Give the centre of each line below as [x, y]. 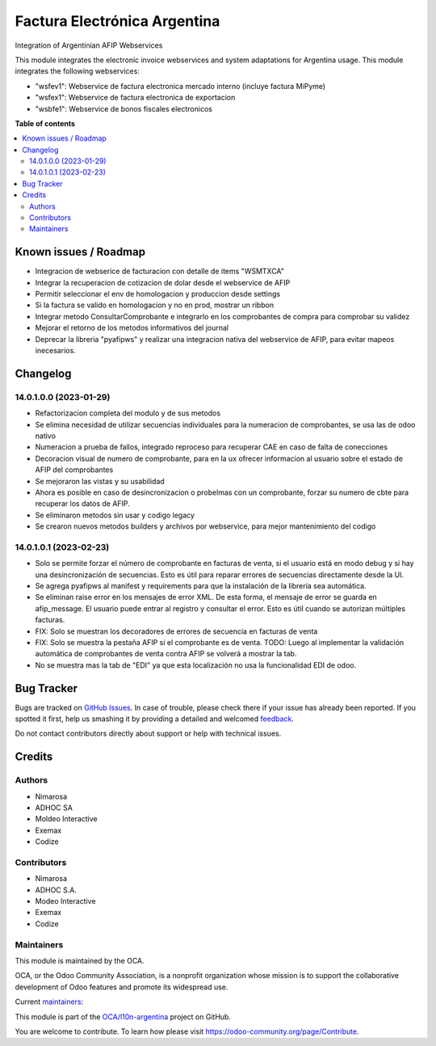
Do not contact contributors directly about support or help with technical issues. [148, 734]
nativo [46, 436]
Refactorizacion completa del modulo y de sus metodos [128, 413]
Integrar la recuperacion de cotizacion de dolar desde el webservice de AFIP [163, 282]
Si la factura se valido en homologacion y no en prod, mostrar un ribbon [155, 305]
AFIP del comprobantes [74, 470]
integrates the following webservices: [78, 71]
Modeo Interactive [65, 901]
